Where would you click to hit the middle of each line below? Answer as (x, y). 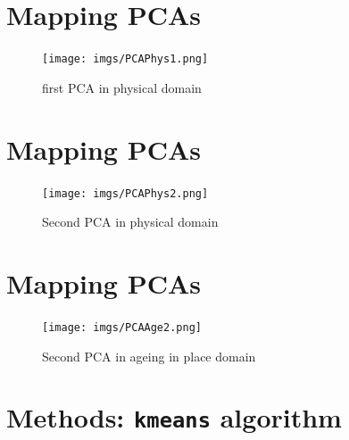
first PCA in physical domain (122, 87)
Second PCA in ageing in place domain (149, 356)
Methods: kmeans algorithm (174, 417)
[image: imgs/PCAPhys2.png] (125, 193)
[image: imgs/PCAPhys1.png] (125, 59)
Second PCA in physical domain (130, 222)
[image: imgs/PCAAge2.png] (122, 327)
